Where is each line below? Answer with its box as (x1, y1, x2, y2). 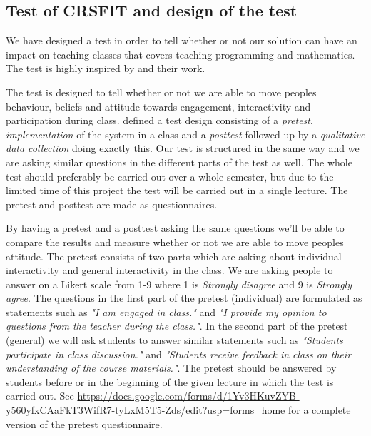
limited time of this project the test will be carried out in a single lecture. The (6, 183, 348, 198)
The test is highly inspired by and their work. (6, 61, 205, 76)
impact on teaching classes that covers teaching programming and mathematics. (6, 46, 355, 61)
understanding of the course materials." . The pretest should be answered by (6, 360, 337, 375)
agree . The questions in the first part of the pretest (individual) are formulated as (6, 290, 362, 305)
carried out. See (6, 388, 74, 403)
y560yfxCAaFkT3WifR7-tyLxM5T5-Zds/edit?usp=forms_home (6, 402, 285, 417)
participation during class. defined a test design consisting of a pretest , (6, 113, 313, 128)
